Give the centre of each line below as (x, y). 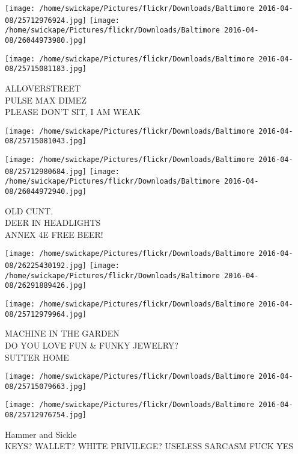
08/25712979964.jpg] (46, 314)
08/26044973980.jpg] (46, 40)
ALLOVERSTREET (43, 88)
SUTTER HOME (37, 357)
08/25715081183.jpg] (46, 69)
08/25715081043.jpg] (46, 141)
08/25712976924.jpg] (46, 20)
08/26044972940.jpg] (46, 191)
